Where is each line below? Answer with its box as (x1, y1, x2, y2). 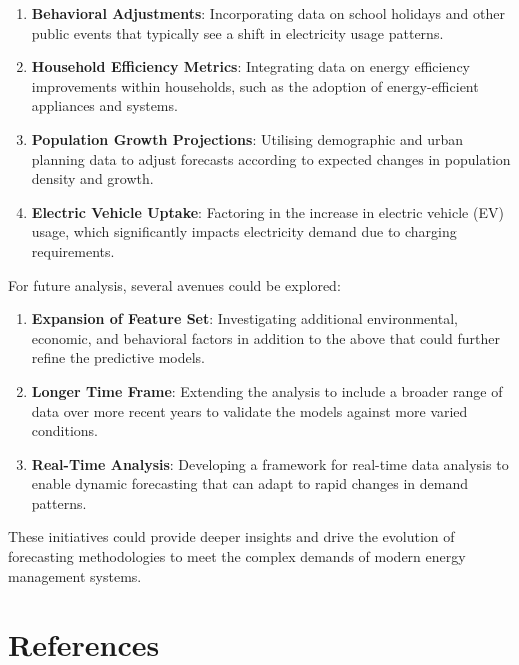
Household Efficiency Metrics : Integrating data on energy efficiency (31, 56, 471, 77)
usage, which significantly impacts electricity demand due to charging (31, 221, 457, 242)
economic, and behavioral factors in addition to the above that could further (31, 327, 500, 348)
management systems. (8, 565, 142, 586)
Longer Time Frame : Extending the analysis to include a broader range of (31, 380, 503, 401)
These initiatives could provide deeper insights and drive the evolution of (8, 526, 455, 547)
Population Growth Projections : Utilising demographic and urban (31, 128, 464, 149)
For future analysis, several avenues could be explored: (8, 274, 341, 295)
